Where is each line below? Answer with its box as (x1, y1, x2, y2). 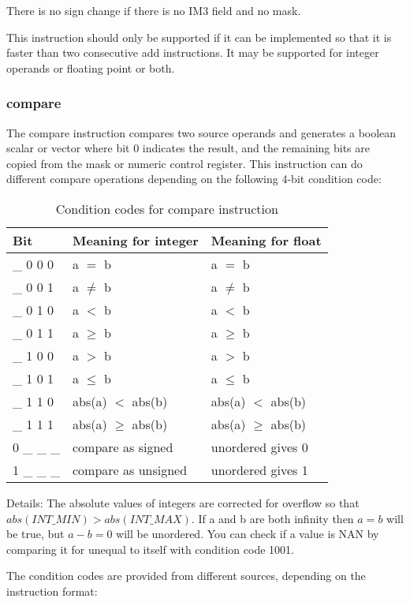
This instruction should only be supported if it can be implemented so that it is (6, 28, 392, 45)
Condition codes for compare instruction (55, 199, 278, 218)
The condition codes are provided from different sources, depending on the (6, 567, 366, 584)
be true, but (6, 525, 65, 542)
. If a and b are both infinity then (191, 510, 354, 526)
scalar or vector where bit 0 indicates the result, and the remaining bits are (6, 140, 371, 156)
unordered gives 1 (211, 460, 308, 479)
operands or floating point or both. (6, 59, 175, 76)
